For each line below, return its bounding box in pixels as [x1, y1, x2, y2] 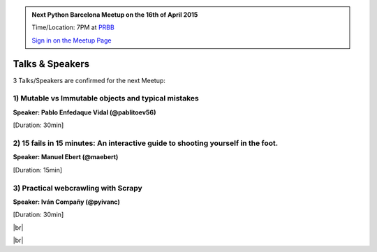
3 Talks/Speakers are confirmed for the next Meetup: [13, 76, 165, 84]
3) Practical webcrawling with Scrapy [13, 183, 142, 193]
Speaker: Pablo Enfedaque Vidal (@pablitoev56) [13, 108, 156, 117]
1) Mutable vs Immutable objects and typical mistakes [13, 94, 199, 103]
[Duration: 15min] [13, 165, 63, 174]
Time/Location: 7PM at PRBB [31, 23, 114, 31]
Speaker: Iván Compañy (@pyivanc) [13, 198, 120, 206]
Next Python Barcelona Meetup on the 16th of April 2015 [31, 10, 198, 19]
